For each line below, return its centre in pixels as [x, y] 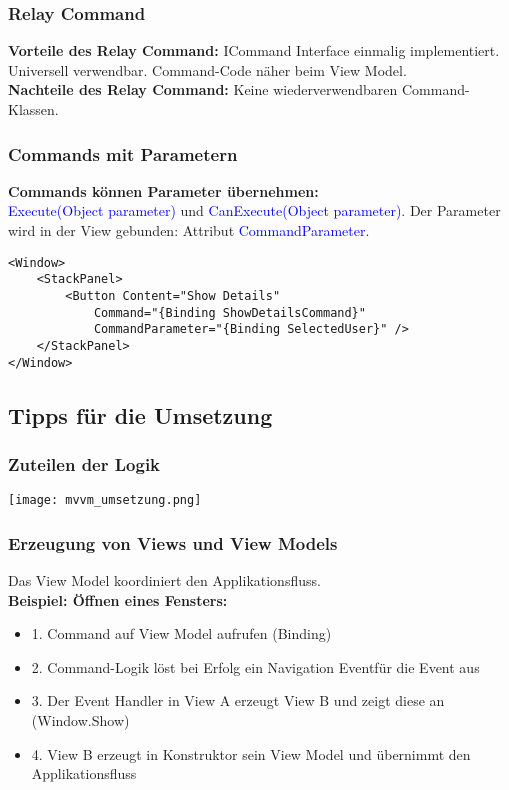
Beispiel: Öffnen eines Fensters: [118, 599]
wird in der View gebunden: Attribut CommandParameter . [189, 230]
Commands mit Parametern [123, 153]
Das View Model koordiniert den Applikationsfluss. [164, 580]
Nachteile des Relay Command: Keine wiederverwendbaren [203, 89]
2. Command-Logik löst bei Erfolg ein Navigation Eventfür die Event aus [255, 666]
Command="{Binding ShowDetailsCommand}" [229, 312]
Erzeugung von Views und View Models [173, 542]
